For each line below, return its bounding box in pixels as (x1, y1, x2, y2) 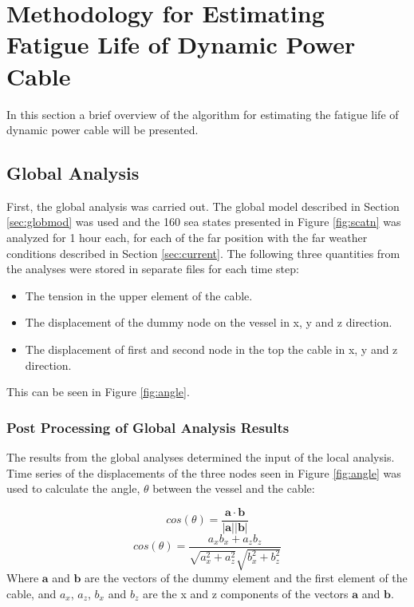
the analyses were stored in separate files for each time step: (6, 260, 299, 277)
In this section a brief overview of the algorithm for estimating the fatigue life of (6, 105, 399, 122)
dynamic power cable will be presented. (6, 121, 199, 138)
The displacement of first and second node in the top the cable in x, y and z (25, 341, 398, 358)
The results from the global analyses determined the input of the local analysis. (6, 449, 395, 466)
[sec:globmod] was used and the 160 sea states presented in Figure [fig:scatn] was (6, 213, 401, 230)
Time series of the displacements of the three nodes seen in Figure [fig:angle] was (6, 464, 401, 481)
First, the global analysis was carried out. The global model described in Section (6, 197, 400, 214)
